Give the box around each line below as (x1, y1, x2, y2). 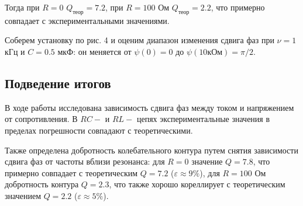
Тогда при (5, 1, 40, 13)
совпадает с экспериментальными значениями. (5, 14, 170, 26)
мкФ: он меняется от (57, 45, 132, 57)
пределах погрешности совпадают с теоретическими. (5, 124, 193, 136)
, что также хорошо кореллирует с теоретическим (109, 178, 285, 190)
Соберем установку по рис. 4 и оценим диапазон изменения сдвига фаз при (5, 34, 274, 46)
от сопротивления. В (5, 113, 78, 125)
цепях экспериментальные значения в (136, 113, 270, 125)
